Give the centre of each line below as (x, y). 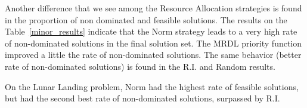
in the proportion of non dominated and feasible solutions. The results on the (146, 19)
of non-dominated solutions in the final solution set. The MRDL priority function (153, 43)
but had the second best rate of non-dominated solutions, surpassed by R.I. (142, 98)
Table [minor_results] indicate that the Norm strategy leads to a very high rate (151, 31)
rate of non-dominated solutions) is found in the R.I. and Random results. (140, 66)
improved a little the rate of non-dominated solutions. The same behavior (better (153, 55)
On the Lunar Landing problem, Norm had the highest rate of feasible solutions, (152, 86)
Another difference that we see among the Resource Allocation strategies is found (153, 8)
